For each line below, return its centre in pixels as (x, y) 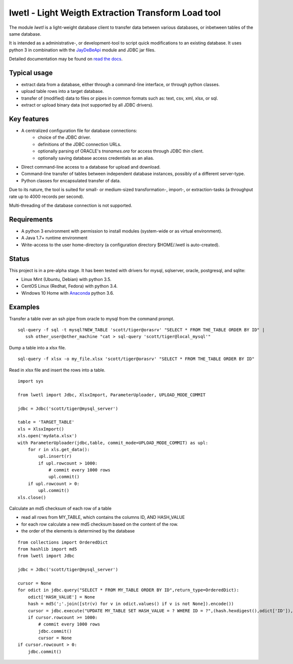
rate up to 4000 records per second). (47, 196)
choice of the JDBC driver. (64, 137)
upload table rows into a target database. (63, 91)
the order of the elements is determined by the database (78, 531)
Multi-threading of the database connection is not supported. (71, 205)
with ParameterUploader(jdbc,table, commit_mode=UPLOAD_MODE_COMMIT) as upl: (113, 443)
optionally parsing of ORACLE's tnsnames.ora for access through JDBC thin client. (121, 151)
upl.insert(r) (55, 456)
